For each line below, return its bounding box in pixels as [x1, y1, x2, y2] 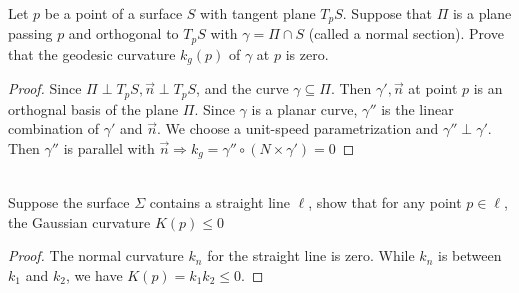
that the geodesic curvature [8, 43, 176, 64]
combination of [8, 118, 100, 139]
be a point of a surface [44, 3, 183, 23]
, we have [65, 264, 123, 285]
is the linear [381, 98, 454, 119]
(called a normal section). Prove [308, 23, 504, 44]
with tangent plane [200, 3, 316, 23]
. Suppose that [342, 3, 432, 23]
